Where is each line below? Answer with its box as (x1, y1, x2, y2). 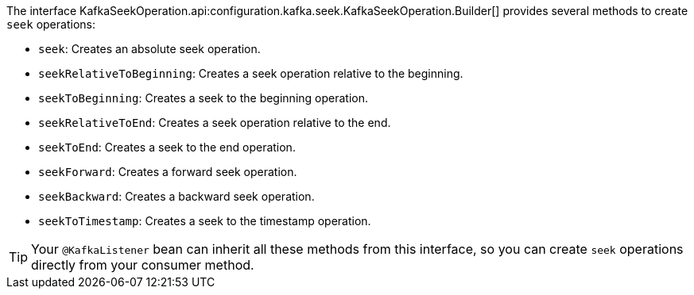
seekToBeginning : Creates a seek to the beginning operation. (38, 91, 369, 105)
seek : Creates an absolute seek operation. (38, 42, 261, 56)
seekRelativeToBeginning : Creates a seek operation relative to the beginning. (38, 67, 463, 80)
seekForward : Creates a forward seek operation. (38, 165, 297, 178)
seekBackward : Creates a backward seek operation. (38, 190, 315, 203)
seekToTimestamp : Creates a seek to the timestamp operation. (38, 214, 371, 228)
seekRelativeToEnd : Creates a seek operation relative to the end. (38, 116, 391, 129)
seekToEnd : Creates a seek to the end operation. (38, 140, 296, 154)
